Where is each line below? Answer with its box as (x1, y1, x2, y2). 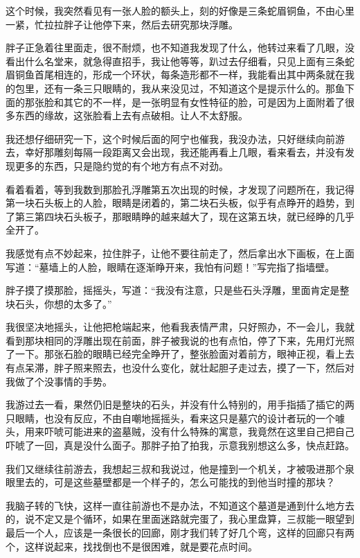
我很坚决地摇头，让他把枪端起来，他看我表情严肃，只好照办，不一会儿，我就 (6, 320, 354, 334)
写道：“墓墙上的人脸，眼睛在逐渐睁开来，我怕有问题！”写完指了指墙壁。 (6, 259, 335, 274)
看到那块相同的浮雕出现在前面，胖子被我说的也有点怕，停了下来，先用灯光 (6, 333, 345, 347)
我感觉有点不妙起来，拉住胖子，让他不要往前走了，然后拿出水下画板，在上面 (6, 245, 354, 260)
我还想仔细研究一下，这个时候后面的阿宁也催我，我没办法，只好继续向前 (6, 131, 335, 146)
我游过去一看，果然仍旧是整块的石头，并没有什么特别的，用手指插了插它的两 (6, 397, 354, 412)
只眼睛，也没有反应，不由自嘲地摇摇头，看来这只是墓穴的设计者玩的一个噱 (6, 410, 345, 425)
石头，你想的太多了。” (15, 296, 112, 311)
